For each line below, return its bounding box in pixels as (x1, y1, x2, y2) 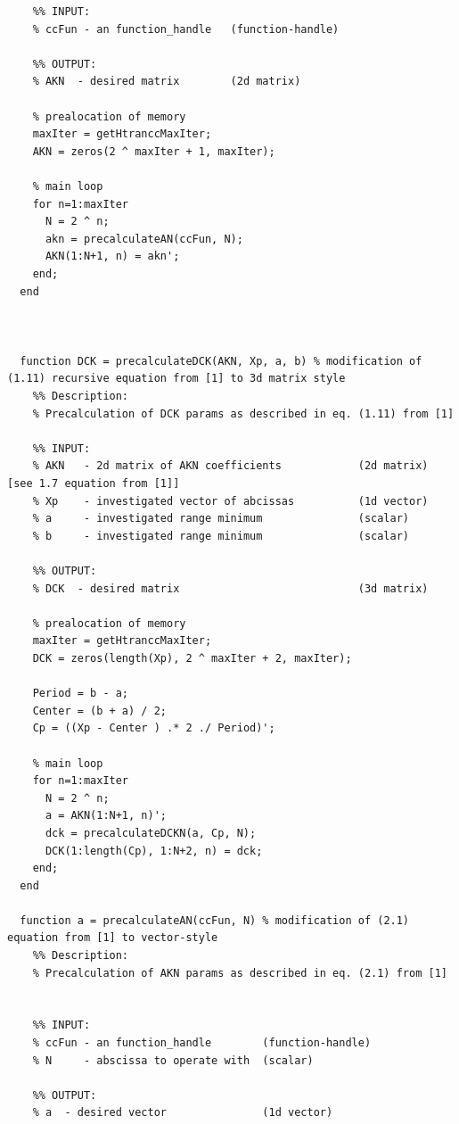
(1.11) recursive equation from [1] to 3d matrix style (7, 372, 346, 385)
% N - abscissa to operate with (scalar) (32, 1054, 314, 1067)
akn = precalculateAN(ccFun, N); (45, 232, 243, 245)
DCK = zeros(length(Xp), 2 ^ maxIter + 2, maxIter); (32, 651, 352, 665)
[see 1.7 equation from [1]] (7, 477, 180, 491)
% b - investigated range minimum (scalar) (32, 529, 410, 542)
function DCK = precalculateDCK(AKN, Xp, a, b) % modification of (20, 354, 422, 368)
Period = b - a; (32, 687, 129, 700)
